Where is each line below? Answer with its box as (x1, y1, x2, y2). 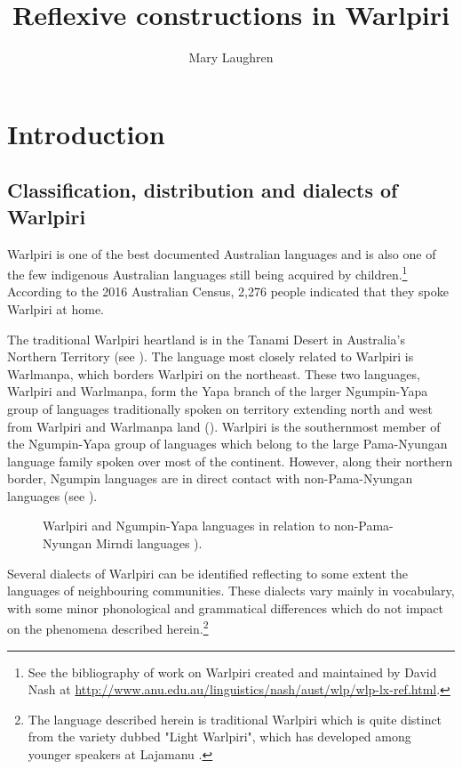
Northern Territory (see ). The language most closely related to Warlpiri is (7, 347, 414, 366)
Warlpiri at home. (7, 299, 104, 318)
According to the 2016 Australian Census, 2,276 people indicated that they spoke (7, 282, 449, 301)
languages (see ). (7, 486, 98, 505)
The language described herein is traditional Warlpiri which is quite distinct (28, 709, 442, 728)
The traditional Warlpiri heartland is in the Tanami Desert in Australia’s (7, 329, 406, 348)
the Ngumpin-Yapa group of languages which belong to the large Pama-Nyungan (7, 434, 448, 453)
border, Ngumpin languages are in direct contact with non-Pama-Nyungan (7, 469, 413, 488)
